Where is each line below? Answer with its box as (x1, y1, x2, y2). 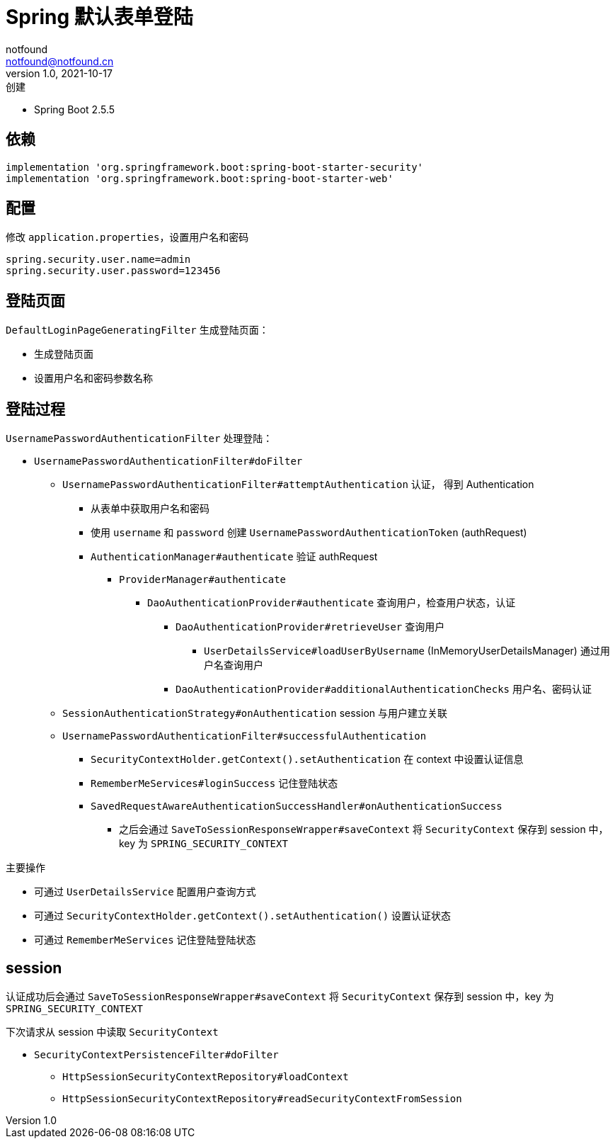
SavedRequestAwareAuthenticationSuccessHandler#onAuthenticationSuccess (91, 800, 502, 812)
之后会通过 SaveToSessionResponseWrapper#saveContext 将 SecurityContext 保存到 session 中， (119, 823, 609, 836)
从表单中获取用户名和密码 (91, 502, 209, 515)
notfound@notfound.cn (6, 55, 114, 67)
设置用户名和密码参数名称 (34, 372, 153, 385)
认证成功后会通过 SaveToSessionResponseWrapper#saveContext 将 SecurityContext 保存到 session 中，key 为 (6, 990, 554, 1002)
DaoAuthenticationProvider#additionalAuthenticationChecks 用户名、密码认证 (176, 683, 592, 696)
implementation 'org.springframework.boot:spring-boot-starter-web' (6, 172, 393, 184)
